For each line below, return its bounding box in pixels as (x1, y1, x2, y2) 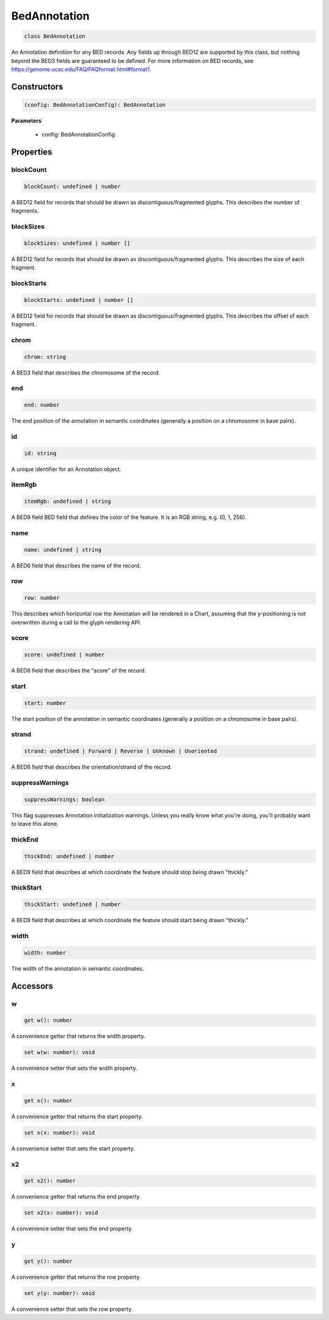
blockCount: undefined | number (24, 183, 121, 190)
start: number (24, 699, 66, 706)
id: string (24, 450, 57, 457)
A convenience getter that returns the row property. (11, 1273, 141, 1280)
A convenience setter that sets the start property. (11, 1144, 135, 1152)
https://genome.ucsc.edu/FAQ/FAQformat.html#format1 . (11, 65, 152, 73)
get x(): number (24, 1097, 73, 1104)
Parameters (11, 117, 42, 124)
